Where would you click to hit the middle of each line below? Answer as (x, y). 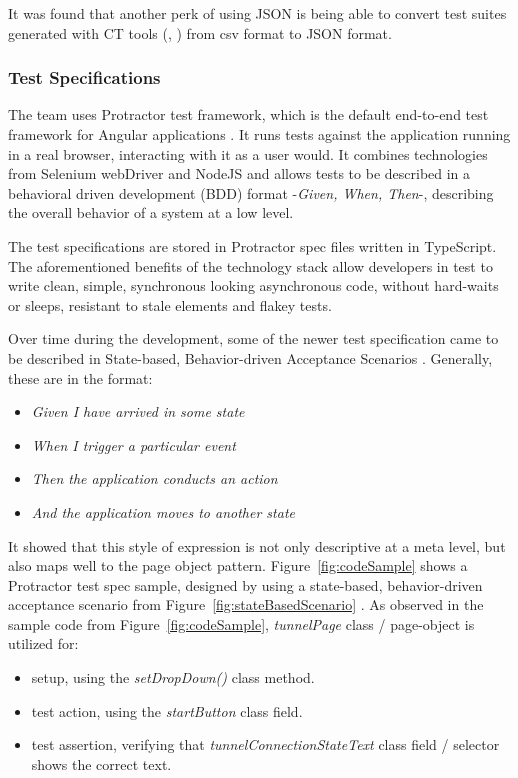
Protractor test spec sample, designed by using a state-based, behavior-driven (245, 584)
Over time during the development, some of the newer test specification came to (253, 338)
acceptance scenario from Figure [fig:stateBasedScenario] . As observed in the (246, 604)
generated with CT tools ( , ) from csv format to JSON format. (200, 32)
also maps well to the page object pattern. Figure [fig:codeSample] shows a (238, 565)
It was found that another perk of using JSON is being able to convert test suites (257, 13)
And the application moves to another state (163, 511)
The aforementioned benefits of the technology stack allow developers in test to (250, 265)
